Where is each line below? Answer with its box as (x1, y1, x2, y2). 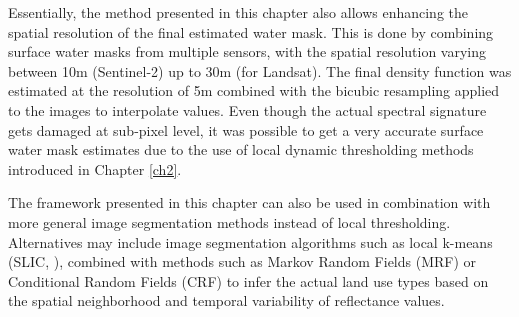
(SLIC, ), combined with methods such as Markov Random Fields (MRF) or (8, 251, 477, 272)
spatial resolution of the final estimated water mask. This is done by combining (8, 21, 494, 42)
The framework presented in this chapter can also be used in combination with (8, 192, 491, 213)
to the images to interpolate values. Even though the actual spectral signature (8, 99, 487, 120)
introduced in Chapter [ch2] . (8, 158, 182, 179)
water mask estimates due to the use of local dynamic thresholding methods (8, 139, 474, 160)
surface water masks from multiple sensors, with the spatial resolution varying (8, 41, 487, 62)
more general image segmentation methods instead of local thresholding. (8, 211, 451, 232)
